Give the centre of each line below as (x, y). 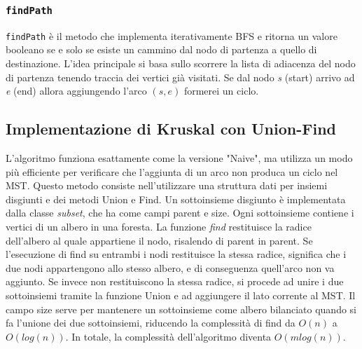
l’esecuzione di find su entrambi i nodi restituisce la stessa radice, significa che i (176, 254)
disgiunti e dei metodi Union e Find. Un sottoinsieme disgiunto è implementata (176, 199)
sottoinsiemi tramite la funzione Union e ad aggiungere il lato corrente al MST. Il (181, 295)
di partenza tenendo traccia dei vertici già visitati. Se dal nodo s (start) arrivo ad (180, 77)
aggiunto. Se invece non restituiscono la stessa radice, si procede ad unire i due (175, 281)
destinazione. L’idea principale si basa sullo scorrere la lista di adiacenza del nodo (181, 63)
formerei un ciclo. (221, 91)
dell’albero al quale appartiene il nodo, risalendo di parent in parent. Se (159, 240)
